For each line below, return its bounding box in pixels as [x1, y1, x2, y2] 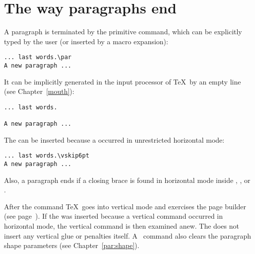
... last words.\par [4, 54, 72, 61]
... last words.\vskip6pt [4, 152, 89, 160]
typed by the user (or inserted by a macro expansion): [4, 36, 168, 46]
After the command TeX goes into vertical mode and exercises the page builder [4, 201, 247, 211]
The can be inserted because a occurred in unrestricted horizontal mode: [4, 134, 225, 145]
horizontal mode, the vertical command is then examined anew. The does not [4, 221, 239, 231]
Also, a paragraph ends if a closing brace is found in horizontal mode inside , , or [4, 174, 251, 185]
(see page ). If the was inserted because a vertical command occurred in [4, 211, 223, 221]
